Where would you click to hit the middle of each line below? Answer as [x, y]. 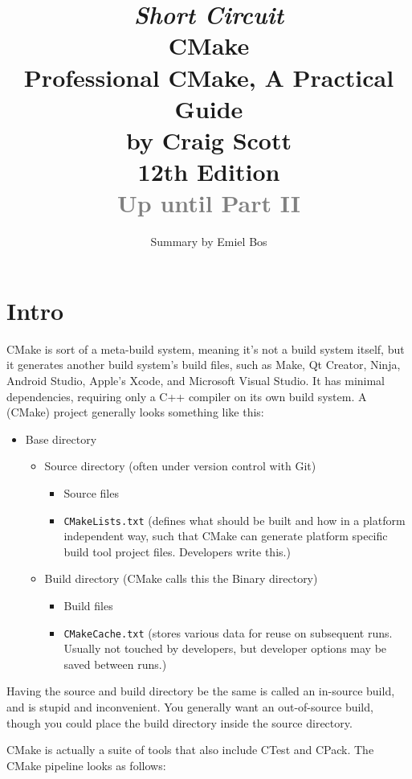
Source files [91, 492]
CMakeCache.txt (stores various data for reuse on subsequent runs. [228, 632]
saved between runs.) [115, 664]
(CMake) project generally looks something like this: [135, 412]
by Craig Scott [209, 139]
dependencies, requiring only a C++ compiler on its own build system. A [187, 396]
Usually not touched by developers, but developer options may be [225, 648]
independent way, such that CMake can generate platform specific [226, 536]
